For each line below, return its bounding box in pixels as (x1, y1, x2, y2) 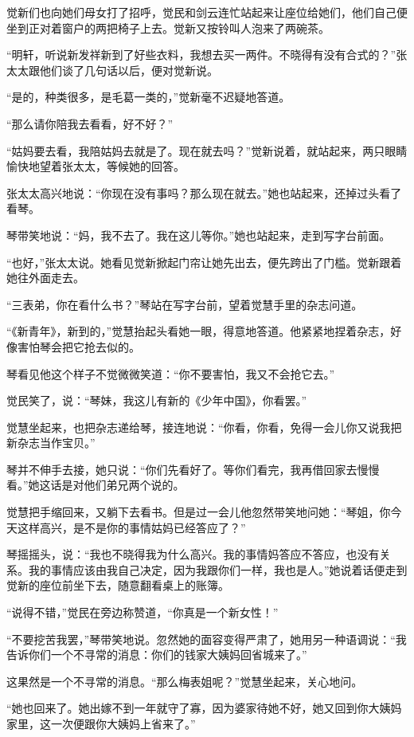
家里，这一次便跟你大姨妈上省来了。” (6, 715, 196, 731)
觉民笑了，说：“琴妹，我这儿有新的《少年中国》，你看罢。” (6, 392, 307, 409)
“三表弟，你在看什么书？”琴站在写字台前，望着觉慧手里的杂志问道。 (6, 296, 363, 312)
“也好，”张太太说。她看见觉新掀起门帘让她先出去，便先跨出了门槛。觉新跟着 (6, 253, 402, 270)
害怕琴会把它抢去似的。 (17, 338, 140, 355)
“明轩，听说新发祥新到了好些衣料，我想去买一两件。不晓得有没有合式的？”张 (6, 46, 408, 63)
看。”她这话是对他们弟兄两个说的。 (6, 476, 185, 493)
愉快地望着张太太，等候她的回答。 (6, 158, 185, 174)
